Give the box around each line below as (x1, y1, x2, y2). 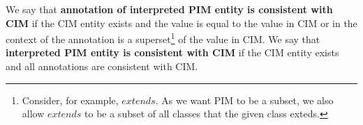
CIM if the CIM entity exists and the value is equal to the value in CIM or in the (6, 15, 357, 30)
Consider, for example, (22, 92, 119, 107)
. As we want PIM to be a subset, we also (155, 92, 334, 107)
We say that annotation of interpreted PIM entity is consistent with (6, 2, 333, 16)
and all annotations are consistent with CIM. (6, 59, 198, 74)
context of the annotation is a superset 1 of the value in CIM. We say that (6, 30, 320, 46)
